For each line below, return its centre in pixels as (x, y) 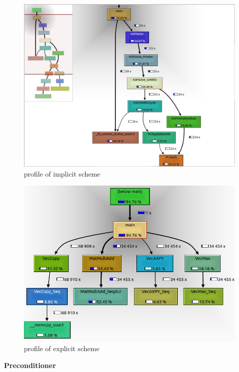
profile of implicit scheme (62, 173)
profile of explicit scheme (62, 348)
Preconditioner (30, 365)
